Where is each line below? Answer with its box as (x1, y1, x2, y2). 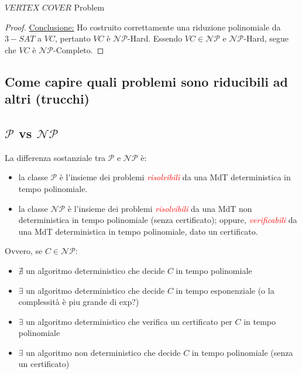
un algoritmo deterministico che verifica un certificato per (26, 315, 232, 327)
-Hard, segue (243, 32, 289, 44)
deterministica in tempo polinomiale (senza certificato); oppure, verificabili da (18, 214, 297, 226)
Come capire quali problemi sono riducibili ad (5, 72, 289, 90)
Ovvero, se (5, 245, 43, 257)
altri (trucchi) (5, 90, 90, 108)
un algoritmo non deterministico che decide (26, 346, 181, 358)
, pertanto (54, 32, 91, 44)
